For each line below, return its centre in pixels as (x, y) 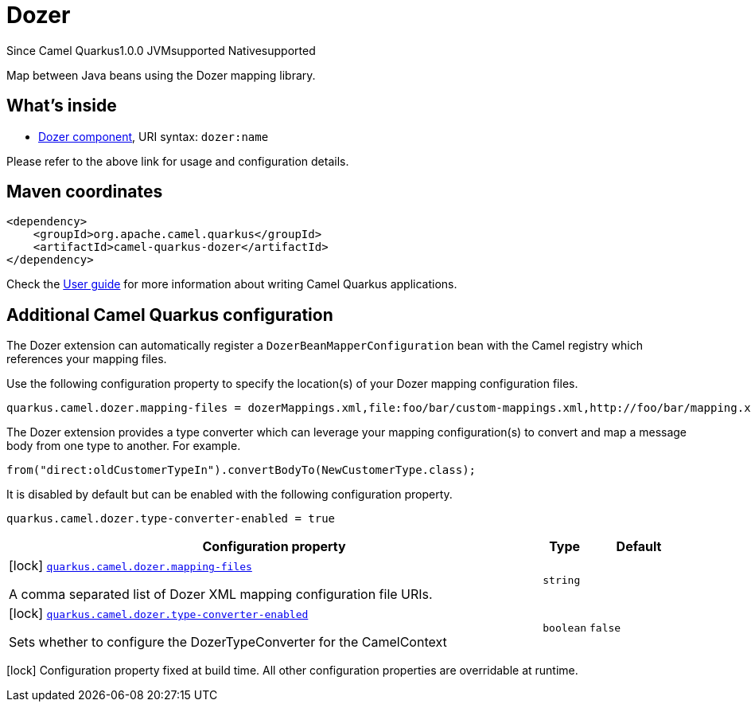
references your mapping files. (87, 359)
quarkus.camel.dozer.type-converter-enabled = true (171, 519)
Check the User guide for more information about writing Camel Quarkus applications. (232, 284)
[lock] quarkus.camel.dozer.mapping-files (130, 566)
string (562, 580)
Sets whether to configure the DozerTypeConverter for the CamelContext (228, 642)
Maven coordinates (85, 192)
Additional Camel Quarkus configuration (170, 315)
